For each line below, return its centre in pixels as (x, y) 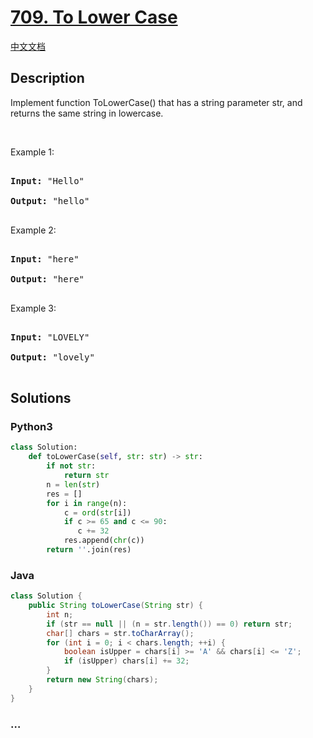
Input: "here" (45, 259)
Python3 (31, 427)
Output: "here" (47, 279)
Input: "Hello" (47, 180)
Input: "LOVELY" (50, 337)
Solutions (41, 398)
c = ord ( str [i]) (97, 512)
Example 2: (33, 230)
